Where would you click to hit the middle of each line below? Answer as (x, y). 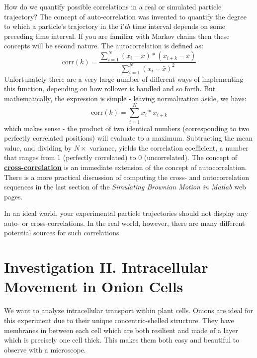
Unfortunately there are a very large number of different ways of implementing (124, 79)
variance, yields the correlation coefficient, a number (169, 147)
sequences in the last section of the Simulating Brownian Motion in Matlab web (125, 187)
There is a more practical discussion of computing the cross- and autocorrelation (127, 177)
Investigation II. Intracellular (106, 267)
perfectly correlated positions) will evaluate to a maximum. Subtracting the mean (128, 138)
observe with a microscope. (45, 349)
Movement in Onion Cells (94, 286)
